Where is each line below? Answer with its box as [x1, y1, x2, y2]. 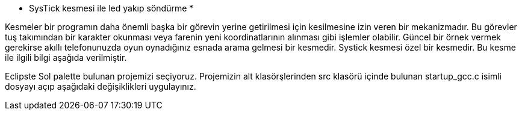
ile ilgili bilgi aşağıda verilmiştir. [5, 52, 127, 63]
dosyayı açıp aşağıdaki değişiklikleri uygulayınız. [5, 81, 196, 92]
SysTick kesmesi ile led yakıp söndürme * [29, 3, 194, 13]
